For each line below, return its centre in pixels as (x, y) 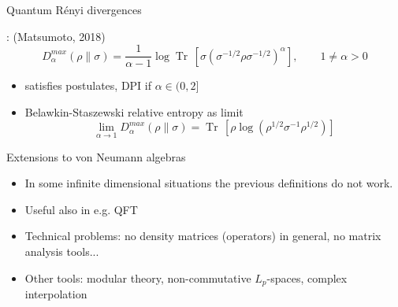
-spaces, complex (307, 277)
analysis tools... (62, 252)
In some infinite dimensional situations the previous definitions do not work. (209, 183)
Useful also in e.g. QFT (81, 209)
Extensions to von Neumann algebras (96, 156)
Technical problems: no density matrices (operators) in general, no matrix (203, 236)
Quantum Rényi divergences (74, 9)
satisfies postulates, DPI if (88, 85)
